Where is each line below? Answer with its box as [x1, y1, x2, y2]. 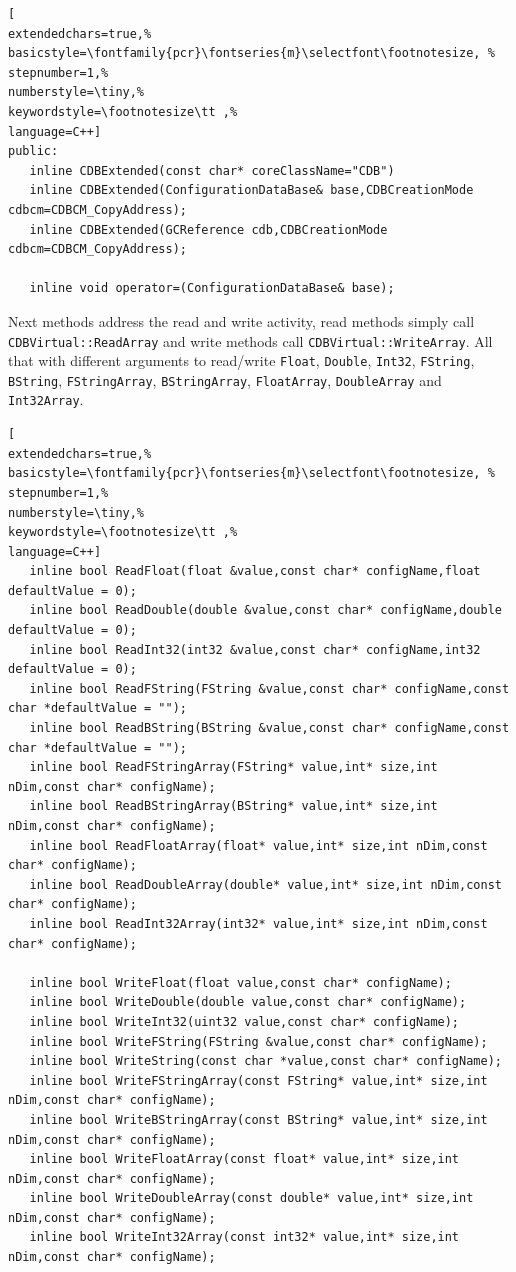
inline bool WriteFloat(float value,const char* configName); [29, 975, 452, 990]
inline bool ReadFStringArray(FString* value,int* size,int [29, 760, 438, 775]
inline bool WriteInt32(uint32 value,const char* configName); [29, 1014, 460, 1029]
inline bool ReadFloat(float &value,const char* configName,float [29, 564, 481, 579]
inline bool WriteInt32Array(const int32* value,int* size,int [29, 1230, 460, 1245]
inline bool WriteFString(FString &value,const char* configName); [29, 1034, 488, 1049]
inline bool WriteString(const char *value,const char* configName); [29, 1054, 502, 1069]
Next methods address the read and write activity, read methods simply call [8, 310, 475, 331]
